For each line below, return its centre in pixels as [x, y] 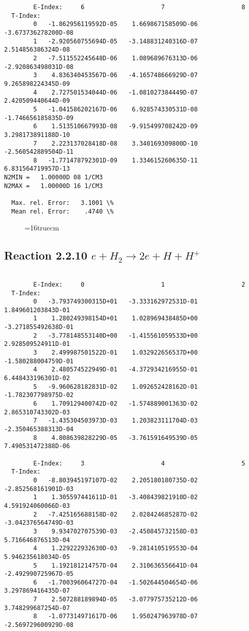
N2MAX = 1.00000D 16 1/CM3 [54, 186]
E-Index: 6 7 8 [139, 7]
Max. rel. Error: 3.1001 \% [63, 203]
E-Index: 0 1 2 [139, 284]
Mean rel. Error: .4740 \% [63, 211]
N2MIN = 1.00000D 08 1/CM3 [54, 178]
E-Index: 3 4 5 [139, 463]
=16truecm [42, 228]
